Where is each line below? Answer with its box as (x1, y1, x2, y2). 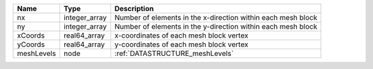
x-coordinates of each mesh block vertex (114, 31, 249, 40)
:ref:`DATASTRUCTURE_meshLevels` (114, 49, 234, 58)
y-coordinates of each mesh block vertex (114, 40, 249, 49)
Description (114, 4, 154, 13)
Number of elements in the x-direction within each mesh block (114, 13, 318, 22)
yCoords (17, 40, 45, 49)
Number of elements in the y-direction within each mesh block (114, 22, 318, 31)
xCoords (17, 31, 45, 40)
